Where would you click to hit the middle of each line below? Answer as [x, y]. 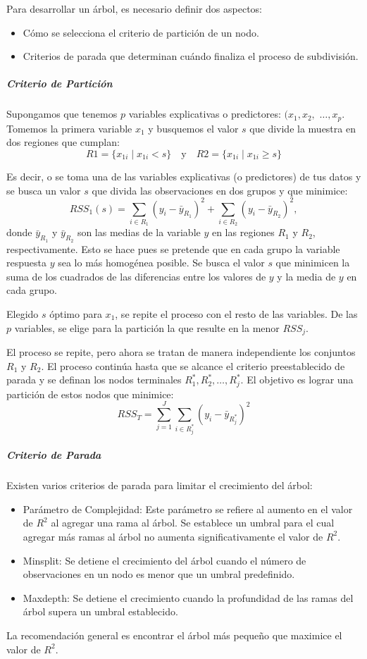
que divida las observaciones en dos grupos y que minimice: [220, 190]
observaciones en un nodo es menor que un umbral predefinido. [159, 574]
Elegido [23, 313]
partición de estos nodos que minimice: [90, 394]
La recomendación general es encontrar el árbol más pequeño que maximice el [174, 635]
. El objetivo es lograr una [297, 380]
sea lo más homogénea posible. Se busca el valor [161, 263]
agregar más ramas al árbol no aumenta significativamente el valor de [173, 536]
